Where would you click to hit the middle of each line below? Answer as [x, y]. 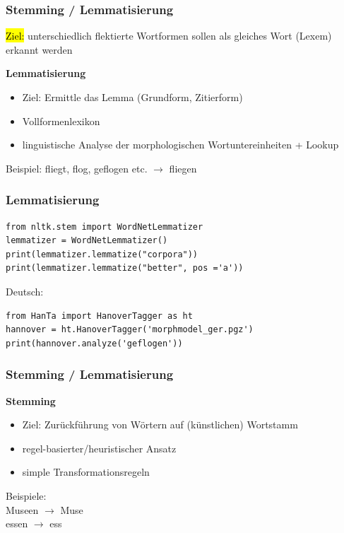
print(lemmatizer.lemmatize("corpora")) [102, 254]
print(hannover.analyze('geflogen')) [94, 343]
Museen [22, 509]
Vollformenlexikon [61, 121]
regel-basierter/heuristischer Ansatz [99, 448]
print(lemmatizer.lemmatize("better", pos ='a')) [125, 268]
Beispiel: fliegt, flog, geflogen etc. [77, 168]
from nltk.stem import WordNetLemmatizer [105, 227]
